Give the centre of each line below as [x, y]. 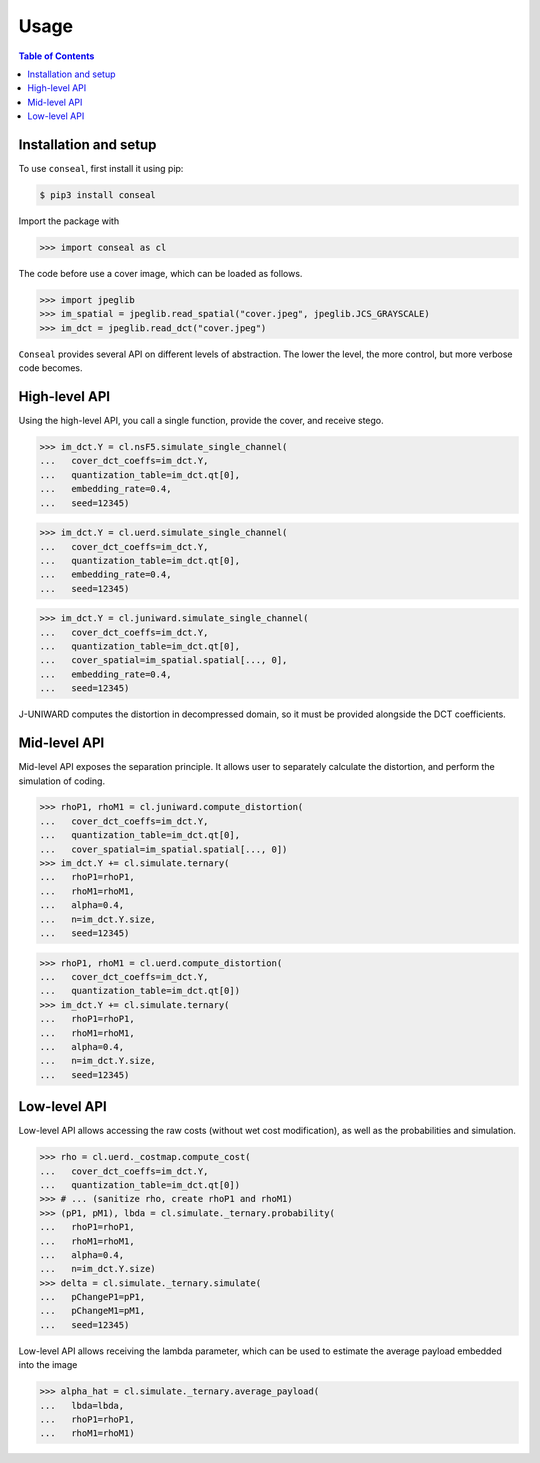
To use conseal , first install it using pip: [101, 169]
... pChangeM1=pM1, [92, 1311]
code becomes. [51, 368]
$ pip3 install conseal [98, 195]
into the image [48, 1365]
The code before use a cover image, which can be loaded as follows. [160, 273]
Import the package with [69, 221]
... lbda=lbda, [82, 1405]
